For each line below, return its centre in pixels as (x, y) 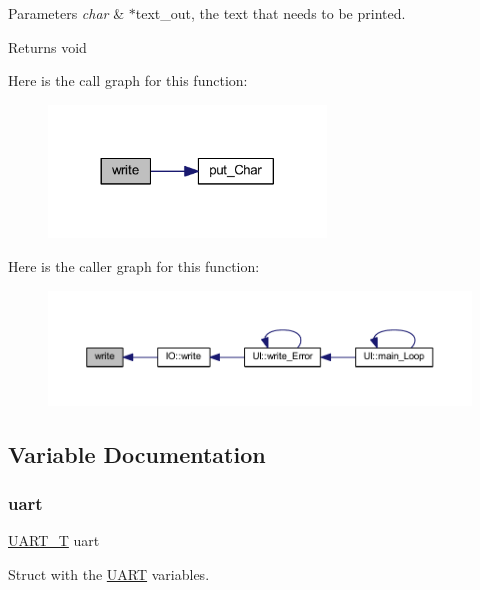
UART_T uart (54, 540)
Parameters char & (66, 13)
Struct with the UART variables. (109, 573)
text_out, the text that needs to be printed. (270, 13)
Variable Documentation (137, 453)
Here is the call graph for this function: (128, 80)
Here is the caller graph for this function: (134, 265)
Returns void (47, 46)
